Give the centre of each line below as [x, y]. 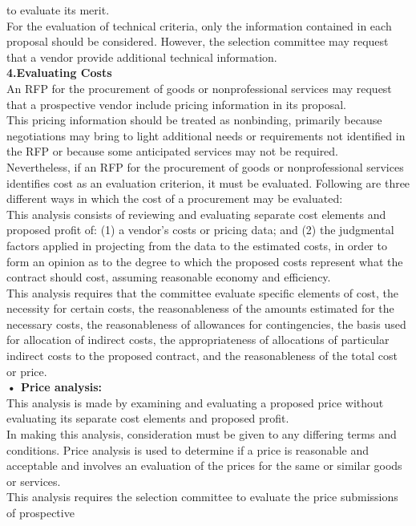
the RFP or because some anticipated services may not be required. [173, 151]
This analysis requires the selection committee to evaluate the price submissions [202, 497]
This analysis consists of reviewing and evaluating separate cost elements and [196, 214]
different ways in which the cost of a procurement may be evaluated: [175, 198]
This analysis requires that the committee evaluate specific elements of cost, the [202, 292]
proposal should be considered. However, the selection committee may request [198, 41]
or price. [27, 371]
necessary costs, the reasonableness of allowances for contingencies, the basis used [206, 324]
